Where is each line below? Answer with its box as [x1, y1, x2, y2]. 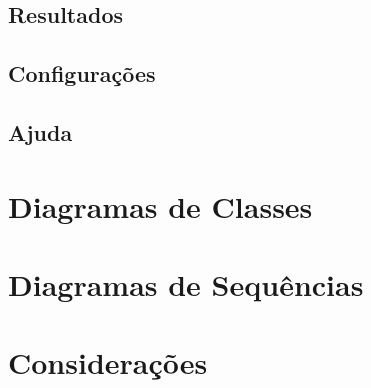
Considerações [8, 342, 208, 383]
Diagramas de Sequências [8, 263, 364, 304]
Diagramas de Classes [8, 185, 313, 226]
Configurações [8, 58, 156, 89]
